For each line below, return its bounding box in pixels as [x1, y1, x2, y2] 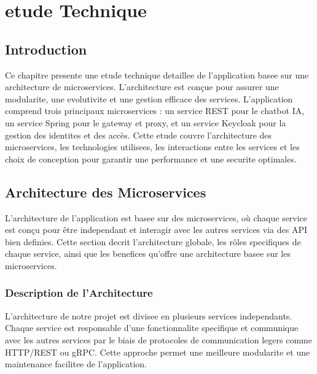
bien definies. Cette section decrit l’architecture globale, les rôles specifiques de [5, 235, 301, 248]
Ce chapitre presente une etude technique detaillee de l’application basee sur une [5, 68, 309, 81]
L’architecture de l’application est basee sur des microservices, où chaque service [5, 211, 308, 224]
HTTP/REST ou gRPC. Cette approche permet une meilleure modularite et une [5, 345, 310, 358]
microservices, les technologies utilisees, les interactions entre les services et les [5, 140, 300, 153]
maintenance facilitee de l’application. [5, 357, 147, 370]
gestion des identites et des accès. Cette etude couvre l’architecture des [5, 128, 272, 141]
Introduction [5, 39, 87, 58]
